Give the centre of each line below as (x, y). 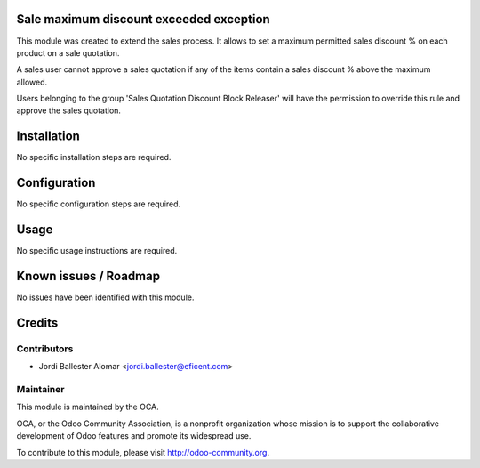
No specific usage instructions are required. (97, 251)
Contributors (45, 349)
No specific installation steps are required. (94, 157)
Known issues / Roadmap (88, 276)
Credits (37, 323)
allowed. (32, 82)
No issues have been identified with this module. (105, 297)
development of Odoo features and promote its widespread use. (134, 436)
